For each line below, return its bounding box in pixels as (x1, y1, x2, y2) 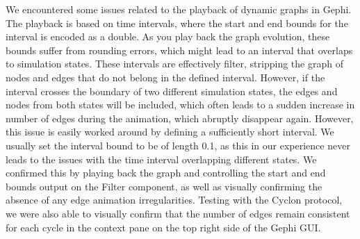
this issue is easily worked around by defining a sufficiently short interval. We (6, 124, 334, 139)
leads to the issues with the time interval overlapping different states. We (6, 151, 317, 166)
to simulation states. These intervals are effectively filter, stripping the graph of (6, 56, 343, 71)
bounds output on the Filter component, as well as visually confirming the (6, 179, 322, 193)
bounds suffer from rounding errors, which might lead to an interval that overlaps (6, 42, 353, 57)
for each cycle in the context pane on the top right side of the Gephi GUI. (6, 220, 321, 234)
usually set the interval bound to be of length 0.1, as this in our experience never (6, 138, 350, 152)
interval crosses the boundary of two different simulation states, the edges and (6, 83, 338, 98)
